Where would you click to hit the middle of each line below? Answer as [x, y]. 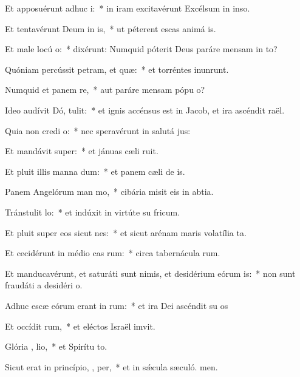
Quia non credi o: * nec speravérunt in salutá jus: [98, 130]
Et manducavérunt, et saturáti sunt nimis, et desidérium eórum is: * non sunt [150, 273]
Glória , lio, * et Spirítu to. [56, 346]
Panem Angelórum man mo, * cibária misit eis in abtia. [109, 192]
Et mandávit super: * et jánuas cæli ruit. [82, 151]
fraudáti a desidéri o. [44, 285]
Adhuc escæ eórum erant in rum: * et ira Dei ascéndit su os [117, 305]
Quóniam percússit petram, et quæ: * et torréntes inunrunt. [117, 69]
